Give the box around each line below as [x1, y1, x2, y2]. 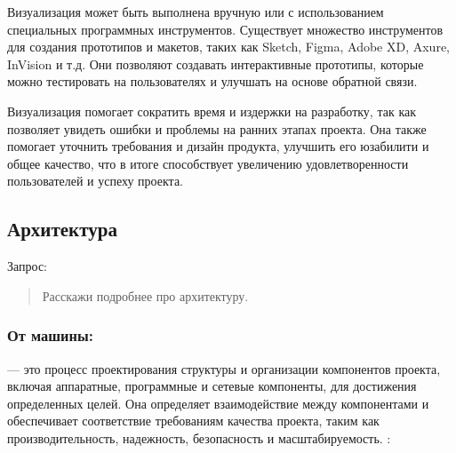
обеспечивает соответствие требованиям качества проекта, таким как [7, 411, 380, 430]
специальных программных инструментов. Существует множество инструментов [7, 20, 444, 38]
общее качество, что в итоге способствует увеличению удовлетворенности [7, 154, 409, 172]
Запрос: [7, 257, 47, 275]
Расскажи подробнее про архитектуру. [42, 286, 249, 305]
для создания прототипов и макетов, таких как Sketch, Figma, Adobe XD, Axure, [7, 37, 451, 56]
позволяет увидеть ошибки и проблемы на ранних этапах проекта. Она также [7, 119, 427, 138]
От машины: [7, 324, 93, 346]
